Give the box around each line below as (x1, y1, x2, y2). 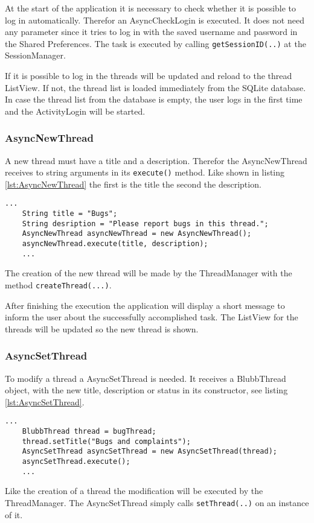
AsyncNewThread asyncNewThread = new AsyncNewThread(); (22, 229, 252, 238)
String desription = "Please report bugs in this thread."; (22, 219, 269, 228)
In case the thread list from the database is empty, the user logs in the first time (5, 93, 303, 106)
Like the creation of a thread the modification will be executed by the (5, 484, 263, 497)
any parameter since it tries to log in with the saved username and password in (5, 25, 298, 38)
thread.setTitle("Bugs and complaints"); (22, 437, 191, 446)
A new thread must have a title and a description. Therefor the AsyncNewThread (5, 154, 307, 166)
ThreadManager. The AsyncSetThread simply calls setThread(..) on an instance (5, 496, 309, 509)
